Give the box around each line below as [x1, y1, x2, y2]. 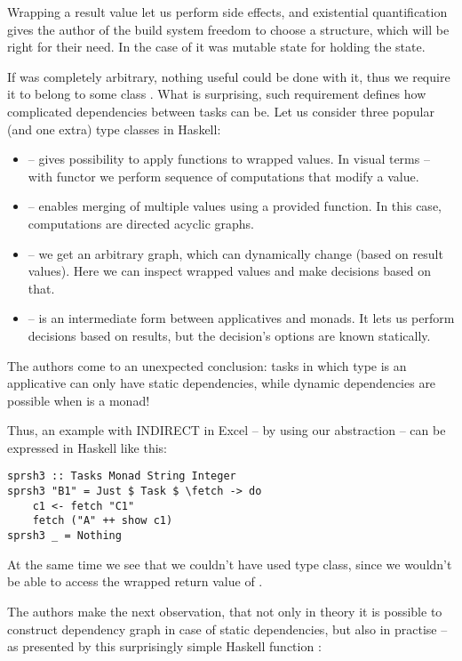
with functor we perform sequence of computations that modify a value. [28, 166, 419, 185]
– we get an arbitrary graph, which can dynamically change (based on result [28, 244, 443, 262]
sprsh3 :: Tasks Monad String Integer [7, 470, 236, 483]
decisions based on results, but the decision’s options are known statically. [28, 326, 431, 344]
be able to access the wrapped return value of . [7, 572, 263, 591]
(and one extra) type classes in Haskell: [7, 119, 221, 138]
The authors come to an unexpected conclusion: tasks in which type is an [7, 356, 407, 375]
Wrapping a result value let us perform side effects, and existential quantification [7, 3, 448, 20]
